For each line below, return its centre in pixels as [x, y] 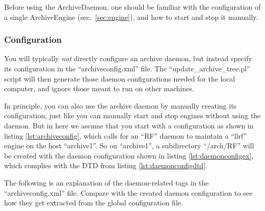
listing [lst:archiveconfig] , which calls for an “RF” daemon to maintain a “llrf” [126, 135]
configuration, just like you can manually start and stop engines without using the [132, 115]
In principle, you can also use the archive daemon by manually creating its [121, 105]
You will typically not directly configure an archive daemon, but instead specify [128, 58]
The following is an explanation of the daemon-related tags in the [107, 182]
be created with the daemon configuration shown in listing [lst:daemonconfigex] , [129, 155]
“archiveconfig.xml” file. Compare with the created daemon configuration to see [128, 192]
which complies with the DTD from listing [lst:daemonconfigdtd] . [106, 165]
